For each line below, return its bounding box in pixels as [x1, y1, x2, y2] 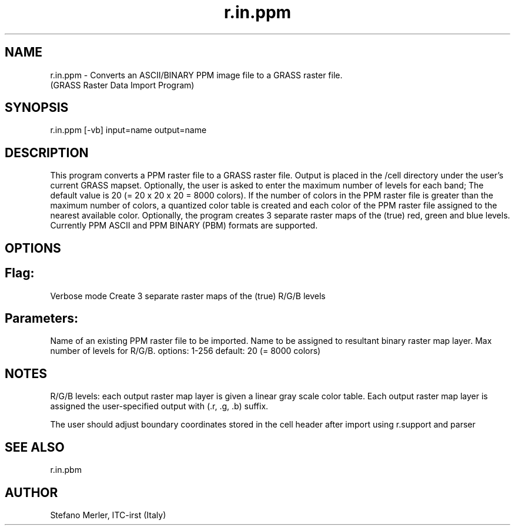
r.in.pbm [50, 465, 82, 475]
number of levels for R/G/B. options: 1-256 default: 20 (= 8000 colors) [50, 346, 321, 356]
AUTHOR [5, 485, 58, 500]
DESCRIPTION [5, 145, 89, 160]
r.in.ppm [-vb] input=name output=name [50, 125, 207, 135]
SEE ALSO [5, 439, 65, 455]
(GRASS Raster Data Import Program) [50, 79, 195, 90]
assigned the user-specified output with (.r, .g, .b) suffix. [50, 401, 269, 412]
